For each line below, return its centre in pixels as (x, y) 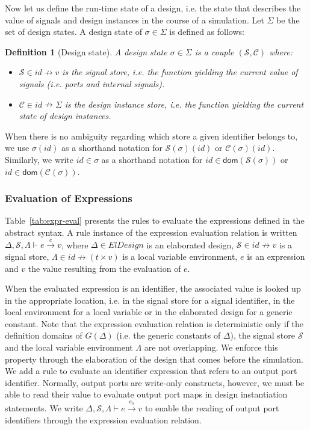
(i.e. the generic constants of (169, 335)
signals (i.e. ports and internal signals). (92, 83)
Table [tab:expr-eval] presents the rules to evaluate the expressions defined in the (155, 220)
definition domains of (44, 335)
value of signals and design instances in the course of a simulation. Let (135, 20)
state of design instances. (65, 116)
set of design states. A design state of (73, 32)
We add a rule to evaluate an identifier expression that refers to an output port (151, 371)
